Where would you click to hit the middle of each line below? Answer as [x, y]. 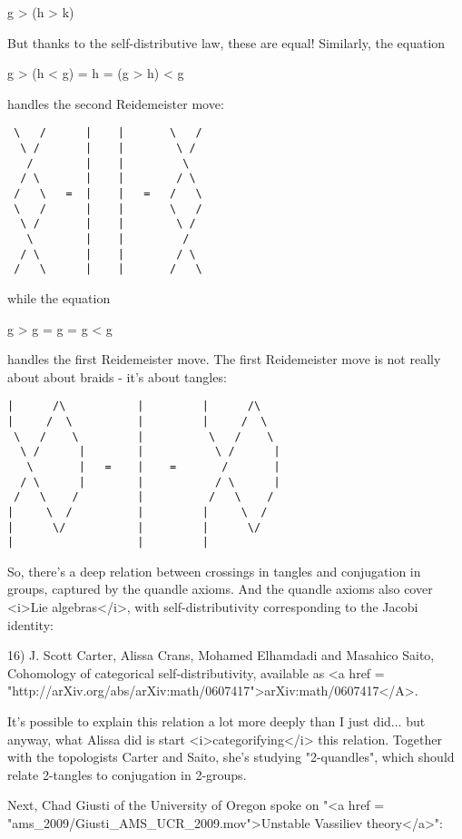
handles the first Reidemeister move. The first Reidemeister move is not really [224, 359]
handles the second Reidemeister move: [116, 103]
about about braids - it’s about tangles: [117, 376]
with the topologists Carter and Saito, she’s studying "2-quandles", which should [231, 757]
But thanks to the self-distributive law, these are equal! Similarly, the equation [226, 42]
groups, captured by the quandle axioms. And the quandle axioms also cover [220, 589]
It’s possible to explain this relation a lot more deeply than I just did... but [216, 721]
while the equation [59, 297]
